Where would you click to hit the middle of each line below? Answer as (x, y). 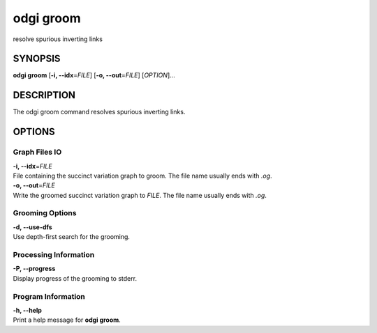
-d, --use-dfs (32, 227)
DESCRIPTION (44, 95)
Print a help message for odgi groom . (67, 320)
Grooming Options (45, 213)
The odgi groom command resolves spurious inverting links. (99, 112)
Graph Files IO (37, 152)
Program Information (49, 296)
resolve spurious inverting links (58, 39)
